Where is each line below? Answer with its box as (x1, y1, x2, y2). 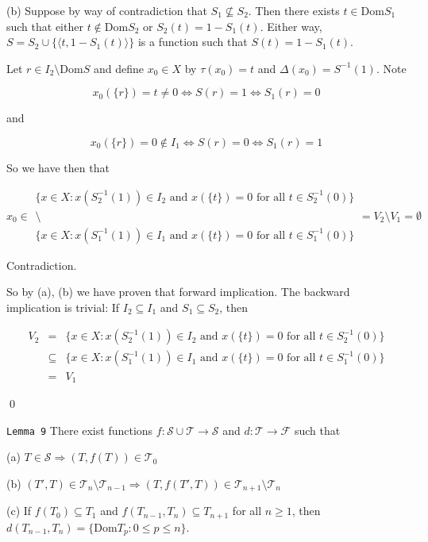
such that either (6, 17, 83, 34)
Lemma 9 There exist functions (6, 421, 153, 438)
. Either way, (260, 17, 322, 34)
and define (93, 60, 144, 76)
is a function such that (137, 33, 248, 50)
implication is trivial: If (6, 298, 120, 315)
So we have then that (6, 159, 110, 175)
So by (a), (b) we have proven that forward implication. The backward (6, 283, 350, 300)
